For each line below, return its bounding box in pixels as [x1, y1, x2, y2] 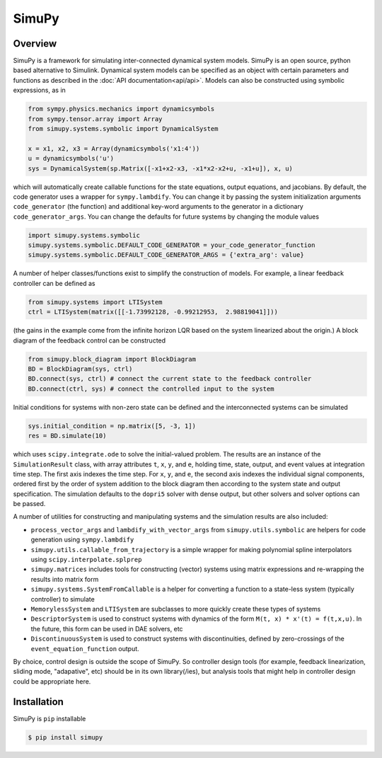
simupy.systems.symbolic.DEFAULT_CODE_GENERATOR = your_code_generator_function [28, 241, 316, 249]
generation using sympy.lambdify [30, 535, 134, 544]
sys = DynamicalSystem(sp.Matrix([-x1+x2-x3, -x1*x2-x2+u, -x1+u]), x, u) [28, 164, 294, 173]
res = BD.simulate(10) [28, 432, 107, 440]
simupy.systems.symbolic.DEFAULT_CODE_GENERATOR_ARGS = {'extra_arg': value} [28, 251, 304, 259]
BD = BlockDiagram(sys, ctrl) [28, 364, 133, 373]
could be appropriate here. [13, 677, 91, 686]
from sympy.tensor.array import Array [28, 115, 163, 123]
